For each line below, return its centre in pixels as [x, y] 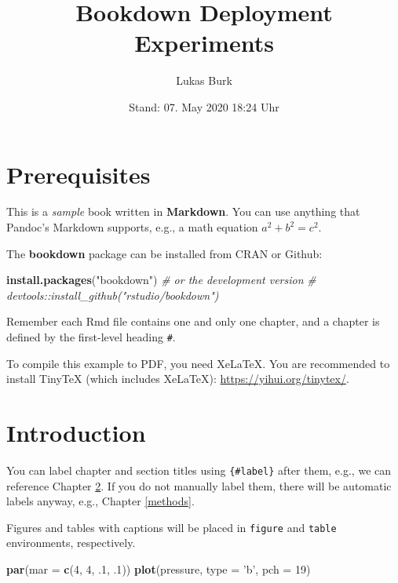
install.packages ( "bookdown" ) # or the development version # [161, 280]
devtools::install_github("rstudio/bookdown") [113, 295]
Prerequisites [79, 174]
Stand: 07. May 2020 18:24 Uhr [204, 106]
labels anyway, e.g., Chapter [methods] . [100, 501]
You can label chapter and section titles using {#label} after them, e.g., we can [199, 470]
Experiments [204, 43]
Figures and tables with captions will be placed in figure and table [172, 527]
